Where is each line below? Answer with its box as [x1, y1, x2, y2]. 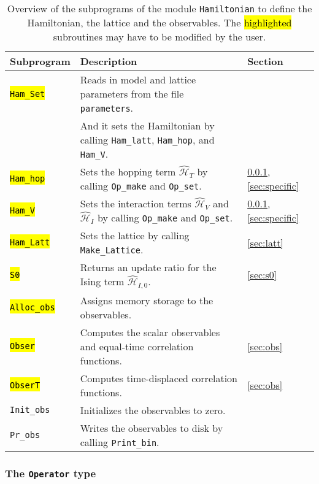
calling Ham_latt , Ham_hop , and [80, 133, 215, 147]
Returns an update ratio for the [80, 260, 217, 274]
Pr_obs [10, 429, 40, 440]
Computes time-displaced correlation [80, 371, 238, 385]
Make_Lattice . [80, 242, 144, 256]
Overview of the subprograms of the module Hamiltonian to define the [7, 1, 312, 15]
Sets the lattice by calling [80, 228, 190, 242]
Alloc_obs [10, 302, 55, 312]
